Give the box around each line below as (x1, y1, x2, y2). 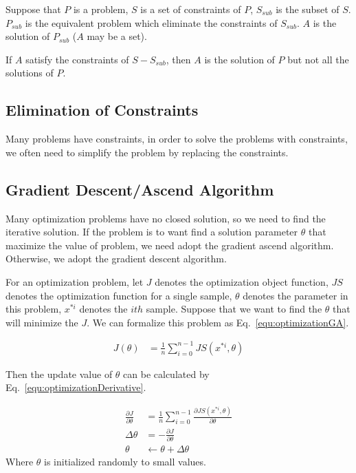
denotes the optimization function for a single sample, (5, 288, 232, 302)
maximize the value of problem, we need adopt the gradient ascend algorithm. (5, 238, 334, 252)
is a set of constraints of (140, 2, 241, 16)
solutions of (5, 65, 54, 80)
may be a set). (87, 29, 147, 43)
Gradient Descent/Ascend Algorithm (5, 178, 274, 200)
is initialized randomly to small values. (44, 454, 206, 469)
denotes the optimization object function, (155, 274, 329, 288)
